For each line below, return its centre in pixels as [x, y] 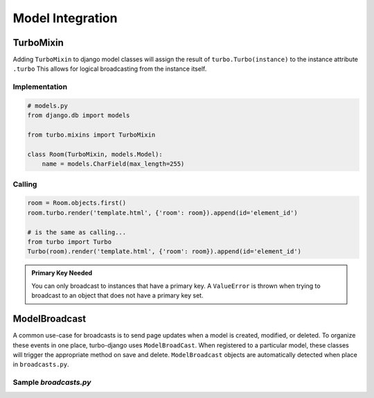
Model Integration [65, 18]
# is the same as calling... [77, 232]
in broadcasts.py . [41, 365]
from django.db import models [79, 115]
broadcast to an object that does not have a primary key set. [117, 295]
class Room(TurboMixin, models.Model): [95, 154]
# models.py [48, 106]
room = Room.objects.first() [77, 203]
